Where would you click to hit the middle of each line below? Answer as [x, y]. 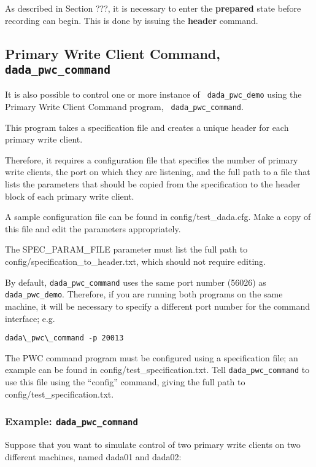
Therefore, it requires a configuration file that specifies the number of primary [152, 159]
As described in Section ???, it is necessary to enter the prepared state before [153, 8]
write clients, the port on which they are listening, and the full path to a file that [158, 172]
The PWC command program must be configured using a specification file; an [152, 357]
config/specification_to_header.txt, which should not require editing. [135, 261]
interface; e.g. [30, 318]
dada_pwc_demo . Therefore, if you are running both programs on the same [144, 294]
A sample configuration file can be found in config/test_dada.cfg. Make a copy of [158, 217]
